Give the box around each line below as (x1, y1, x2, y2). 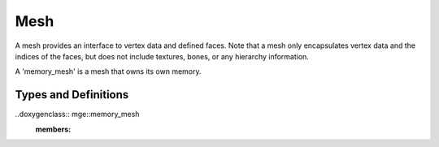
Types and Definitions (15, 88, 129, 102)
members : (35, 124, 72, 134)
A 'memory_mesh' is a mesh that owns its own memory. (15, 67, 202, 76)
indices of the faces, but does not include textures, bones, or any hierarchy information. (15, 51, 309, 61)
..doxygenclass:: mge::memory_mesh (15, 110, 140, 119)
